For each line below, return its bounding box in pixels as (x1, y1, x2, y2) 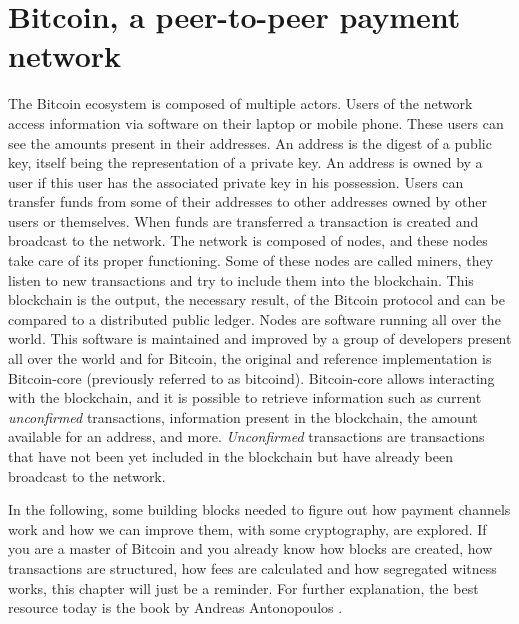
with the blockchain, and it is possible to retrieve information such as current (8, 387, 482, 408)
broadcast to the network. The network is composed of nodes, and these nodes (8, 230, 488, 251)
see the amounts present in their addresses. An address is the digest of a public (8, 132, 492, 153)
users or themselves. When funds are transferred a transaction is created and (8, 210, 479, 231)
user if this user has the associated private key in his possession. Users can (8, 171, 464, 192)
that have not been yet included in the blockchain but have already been (8, 446, 453, 466)
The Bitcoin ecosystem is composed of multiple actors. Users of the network (8, 93, 473, 114)
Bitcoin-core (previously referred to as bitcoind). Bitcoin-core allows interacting (8, 367, 495, 388)
